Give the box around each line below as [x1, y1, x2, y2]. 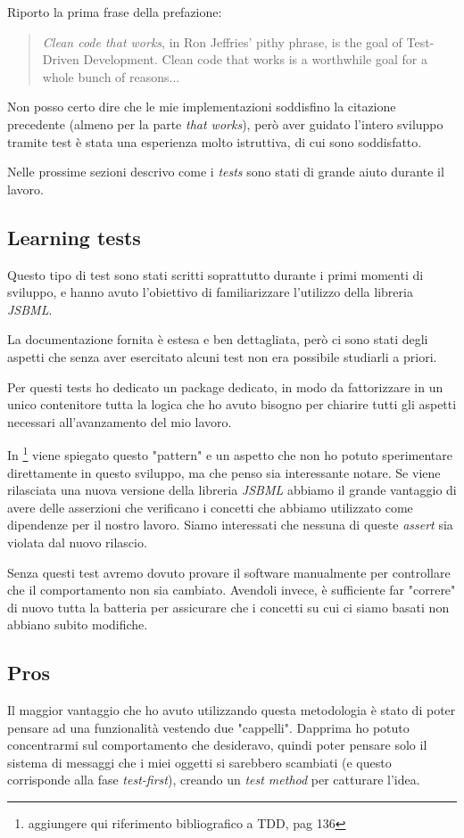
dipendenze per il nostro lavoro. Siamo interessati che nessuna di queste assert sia [7, 515, 453, 534]
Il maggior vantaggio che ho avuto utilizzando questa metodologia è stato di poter [7, 701, 456, 719]
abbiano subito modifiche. [7, 615, 148, 634]
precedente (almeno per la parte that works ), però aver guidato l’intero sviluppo [7, 114, 443, 133]
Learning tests [7, 223, 141, 251]
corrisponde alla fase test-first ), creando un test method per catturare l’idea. [7, 770, 420, 789]
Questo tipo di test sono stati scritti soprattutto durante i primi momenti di [7, 265, 424, 283]
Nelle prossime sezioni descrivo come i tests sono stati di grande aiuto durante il [7, 162, 444, 181]
